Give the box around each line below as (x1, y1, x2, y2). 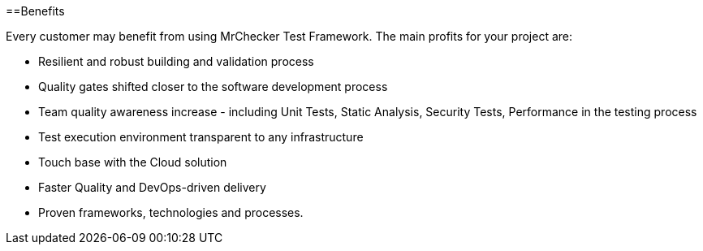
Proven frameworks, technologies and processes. (38, 206, 304, 219)
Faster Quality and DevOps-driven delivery (38, 180, 266, 194)
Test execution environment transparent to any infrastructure (38, 130, 364, 144)
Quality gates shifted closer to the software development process (38, 80, 388, 93)
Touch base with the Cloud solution (38, 155, 227, 169)
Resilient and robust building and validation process (38, 54, 314, 68)
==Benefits (6, 4, 65, 18)
